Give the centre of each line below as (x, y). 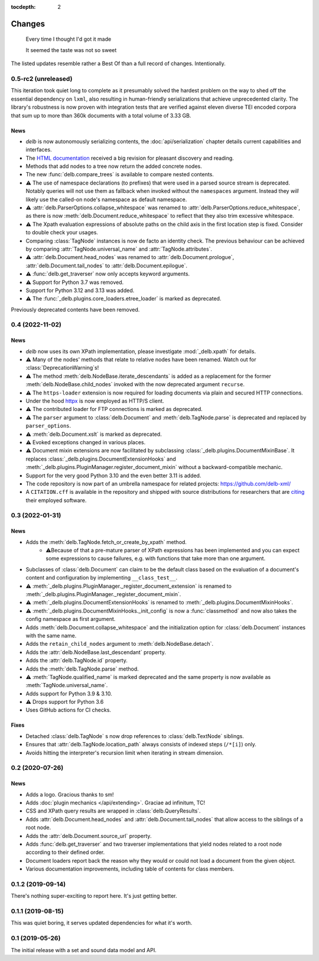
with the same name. (51, 635)
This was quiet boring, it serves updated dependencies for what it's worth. (102, 923)
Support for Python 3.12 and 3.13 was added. (80, 290)
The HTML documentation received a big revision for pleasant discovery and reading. (130, 158)
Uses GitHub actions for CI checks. (69, 710)
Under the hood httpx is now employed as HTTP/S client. (95, 401)
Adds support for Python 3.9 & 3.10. (69, 693)
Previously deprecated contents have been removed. (75, 309)
